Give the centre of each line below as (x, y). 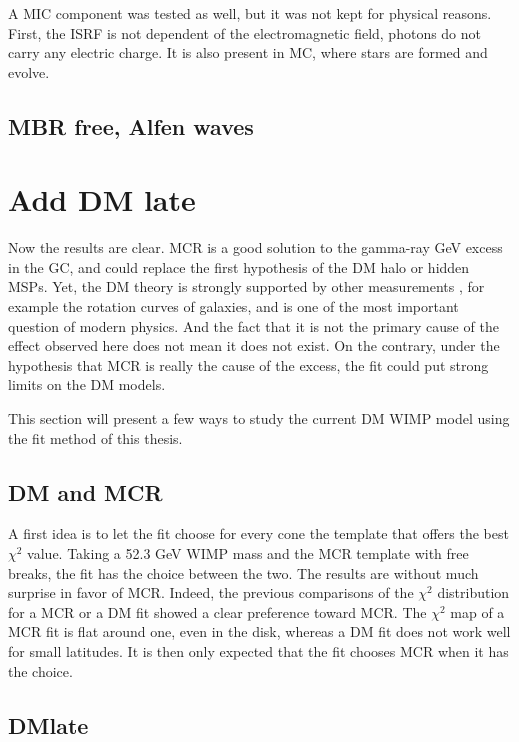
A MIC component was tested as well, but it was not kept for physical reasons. (250, 13)
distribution (473, 592)
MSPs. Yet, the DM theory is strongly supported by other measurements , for (246, 286)
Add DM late (102, 199)
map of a (477, 611)
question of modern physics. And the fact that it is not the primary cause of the (253, 325)
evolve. (29, 71)
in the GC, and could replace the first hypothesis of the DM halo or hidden (239, 266)
